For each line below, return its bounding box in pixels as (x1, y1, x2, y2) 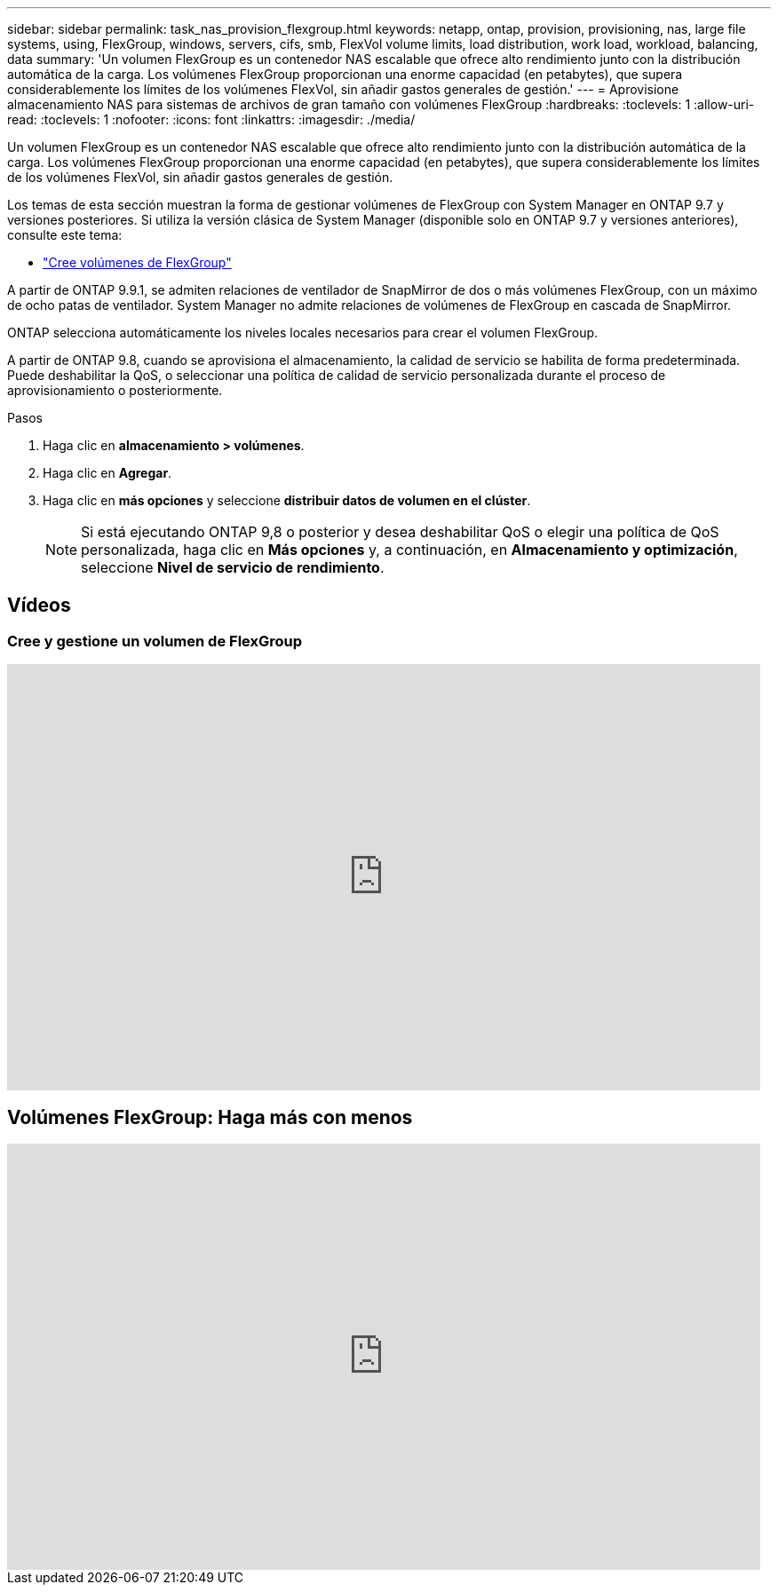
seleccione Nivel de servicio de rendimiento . (81, 558, 385, 576)
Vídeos (7, 594, 71, 617)
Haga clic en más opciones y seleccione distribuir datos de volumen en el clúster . (43, 493, 531, 508)
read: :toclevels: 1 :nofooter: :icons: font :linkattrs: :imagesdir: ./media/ (7, 112, 416, 127)
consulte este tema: (7, 227, 123, 242)
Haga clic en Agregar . (43, 465, 172, 480)
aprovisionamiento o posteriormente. (7, 383, 223, 398)
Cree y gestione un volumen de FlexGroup (7, 631, 303, 650)
